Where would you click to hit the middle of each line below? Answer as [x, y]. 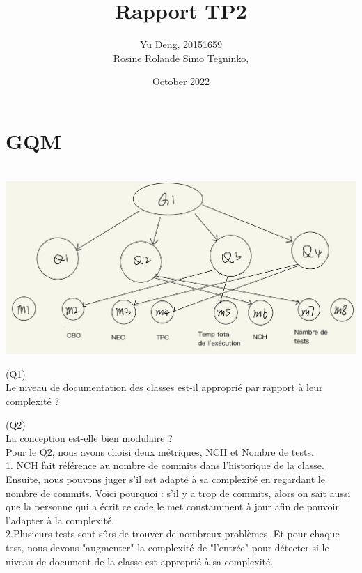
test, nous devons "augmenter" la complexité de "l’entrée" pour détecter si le [167, 547]
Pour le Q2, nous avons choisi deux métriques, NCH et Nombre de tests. [160, 451]
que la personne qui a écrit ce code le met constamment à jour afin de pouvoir [172, 506]
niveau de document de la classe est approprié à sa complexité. [140, 561]
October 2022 [181, 81]
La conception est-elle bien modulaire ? [89, 438]
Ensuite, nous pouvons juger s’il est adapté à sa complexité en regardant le [165, 479]
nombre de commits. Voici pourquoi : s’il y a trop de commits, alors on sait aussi [178, 492]
